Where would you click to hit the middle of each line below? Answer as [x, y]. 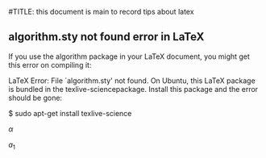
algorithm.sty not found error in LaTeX [106, 37]
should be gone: [35, 98]
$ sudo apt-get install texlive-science [70, 113]
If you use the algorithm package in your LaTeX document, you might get [129, 56]
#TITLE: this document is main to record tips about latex [102, 12]
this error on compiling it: [50, 64]
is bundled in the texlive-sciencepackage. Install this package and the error [133, 89]
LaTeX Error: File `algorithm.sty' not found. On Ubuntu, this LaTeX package [132, 81]
